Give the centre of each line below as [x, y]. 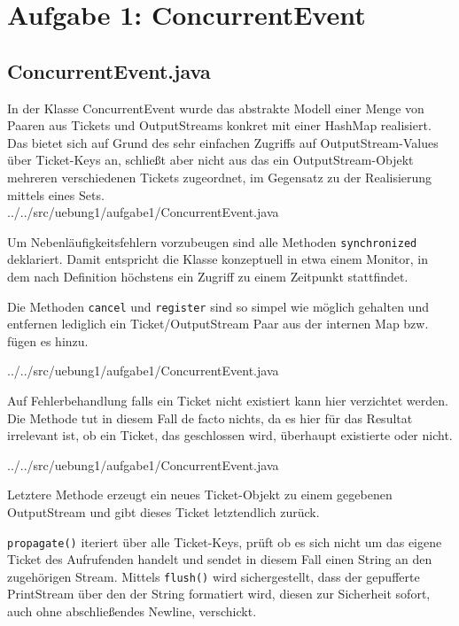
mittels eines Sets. [56, 194]
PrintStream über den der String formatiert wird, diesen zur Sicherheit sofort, [219, 594]
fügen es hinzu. [48, 340]
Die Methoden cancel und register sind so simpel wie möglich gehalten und [218, 306]
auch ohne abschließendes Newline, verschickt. [132, 611]
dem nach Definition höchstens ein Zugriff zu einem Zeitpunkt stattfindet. [208, 276]
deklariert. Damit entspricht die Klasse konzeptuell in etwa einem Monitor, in [218, 259]
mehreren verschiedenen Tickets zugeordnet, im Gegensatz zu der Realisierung [220, 177]
